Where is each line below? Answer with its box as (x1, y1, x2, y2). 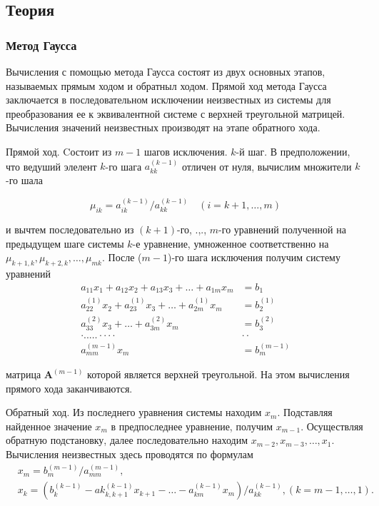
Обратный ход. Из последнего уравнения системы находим (6, 405, 262, 420)
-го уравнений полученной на (218, 222, 346, 237)
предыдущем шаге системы (6, 236, 124, 251)
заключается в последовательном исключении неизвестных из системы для (6, 92, 331, 107)
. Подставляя (277, 405, 333, 420)
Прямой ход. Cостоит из (6, 143, 112, 158)
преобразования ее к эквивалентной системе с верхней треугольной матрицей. (6, 106, 345, 121)
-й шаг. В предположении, (236, 143, 350, 158)
